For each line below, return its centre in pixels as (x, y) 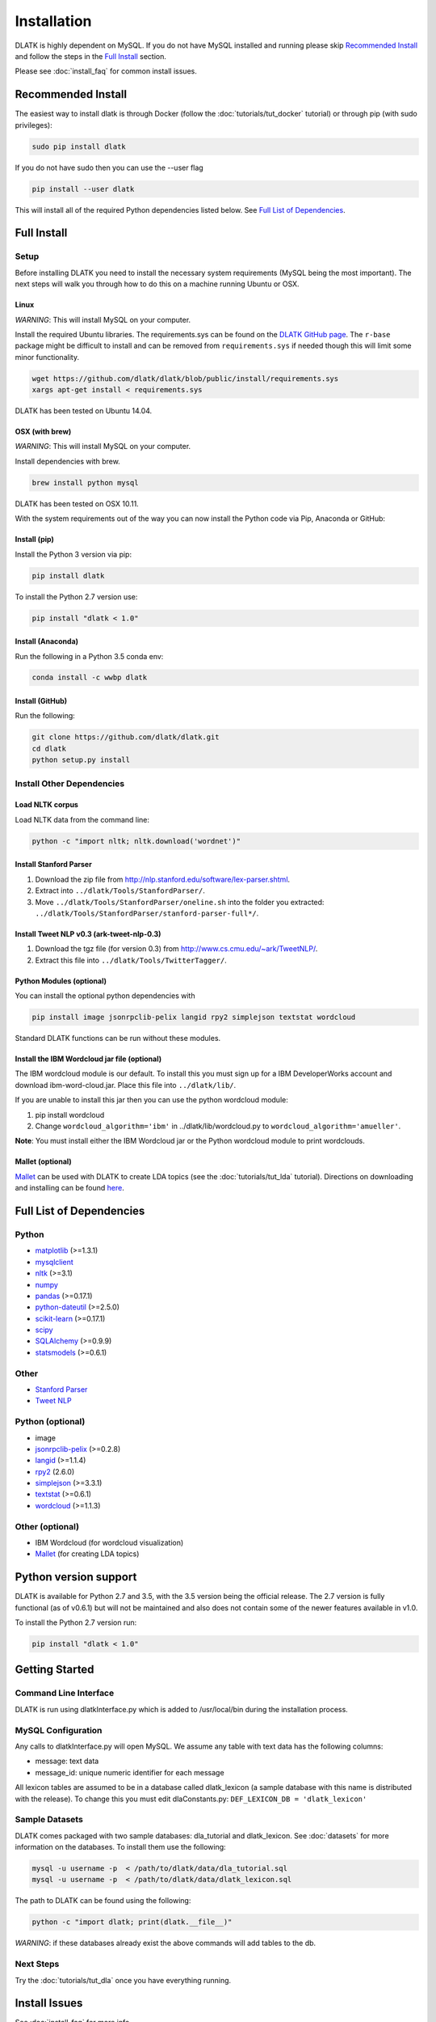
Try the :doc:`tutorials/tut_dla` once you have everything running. (123, 1980)
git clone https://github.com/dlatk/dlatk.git (126, 737)
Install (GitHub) (41, 701)
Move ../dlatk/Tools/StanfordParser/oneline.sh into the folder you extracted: (180, 902)
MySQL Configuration (59, 1730)
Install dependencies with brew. (67, 461)
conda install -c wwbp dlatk (90, 678)
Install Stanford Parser (53, 865)
